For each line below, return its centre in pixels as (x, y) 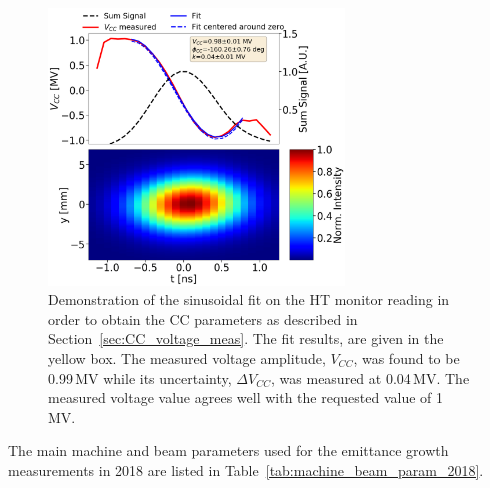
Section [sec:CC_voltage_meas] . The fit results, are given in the (246, 338)
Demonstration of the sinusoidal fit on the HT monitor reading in (249, 299)
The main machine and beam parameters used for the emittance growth (228, 450)
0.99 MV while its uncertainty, (140, 377)
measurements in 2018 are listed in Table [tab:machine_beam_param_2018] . (246, 470)
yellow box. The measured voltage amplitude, (187, 358)
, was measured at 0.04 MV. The (370, 377)
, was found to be (406, 358)
